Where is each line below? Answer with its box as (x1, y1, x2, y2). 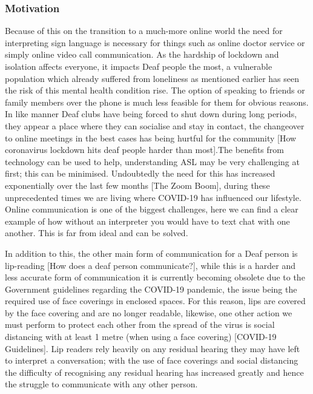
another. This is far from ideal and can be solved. (5, 226, 188, 239)
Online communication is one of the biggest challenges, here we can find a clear (5, 203, 298, 216)
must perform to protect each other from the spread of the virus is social (5, 318, 275, 331)
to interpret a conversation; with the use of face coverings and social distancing (5, 354, 298, 367)
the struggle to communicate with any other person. (5, 378, 198, 390)
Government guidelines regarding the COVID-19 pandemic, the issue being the (5, 282, 297, 295)
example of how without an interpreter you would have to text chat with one (5, 214, 290, 227)
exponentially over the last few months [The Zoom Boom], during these (5, 178, 270, 191)
